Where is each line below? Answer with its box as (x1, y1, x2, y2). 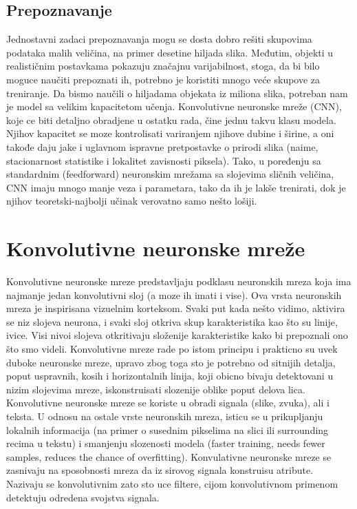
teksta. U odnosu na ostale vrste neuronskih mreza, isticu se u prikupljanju (6, 408, 323, 423)
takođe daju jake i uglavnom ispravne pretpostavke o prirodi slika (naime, (6, 139, 318, 154)
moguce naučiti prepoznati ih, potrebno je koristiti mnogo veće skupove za (6, 72, 321, 86)
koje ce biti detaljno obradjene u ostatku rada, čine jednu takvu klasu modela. (6, 112, 336, 127)
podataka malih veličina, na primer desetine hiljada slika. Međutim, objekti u (6, 45, 334, 59)
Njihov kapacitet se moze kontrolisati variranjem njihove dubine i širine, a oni (6, 126, 334, 141)
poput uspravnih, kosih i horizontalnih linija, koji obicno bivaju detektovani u (6, 368, 334, 383)
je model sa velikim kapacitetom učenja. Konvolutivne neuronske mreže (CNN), (6, 99, 342, 114)
